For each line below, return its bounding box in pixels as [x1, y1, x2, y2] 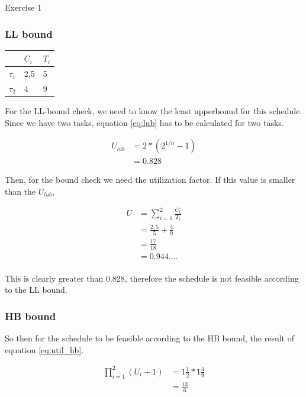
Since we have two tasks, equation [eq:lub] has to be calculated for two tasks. [5, 116, 284, 128]
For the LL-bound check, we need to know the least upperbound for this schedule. [5, 105, 302, 117]
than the [5, 185, 36, 197]
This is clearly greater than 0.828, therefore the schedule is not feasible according [5, 272, 299, 284]
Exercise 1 [5, 1, 42, 13]
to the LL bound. [5, 283, 67, 296]
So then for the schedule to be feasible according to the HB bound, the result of [5, 332, 294, 344]
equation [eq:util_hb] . [5, 343, 84, 356]
